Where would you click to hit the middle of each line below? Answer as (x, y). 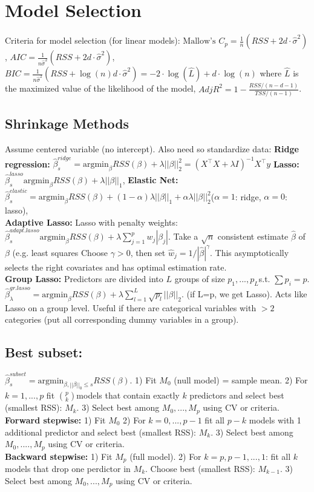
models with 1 (275, 420)
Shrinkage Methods (67, 123)
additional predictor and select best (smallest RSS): (100, 432)
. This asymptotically (250, 252)
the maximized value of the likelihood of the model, (100, 88)
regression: (28, 163)
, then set (148, 252)
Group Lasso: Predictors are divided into (84, 279)
